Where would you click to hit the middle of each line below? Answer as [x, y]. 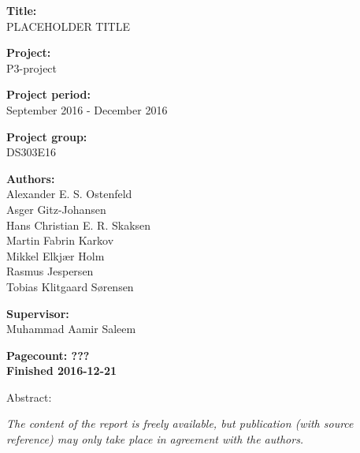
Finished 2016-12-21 [62, 371]
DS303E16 [32, 152]
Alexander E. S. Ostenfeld [69, 194]
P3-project [32, 67]
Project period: [48, 94]
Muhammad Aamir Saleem [71, 329]
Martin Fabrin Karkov [60, 240]
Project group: [47, 136]
